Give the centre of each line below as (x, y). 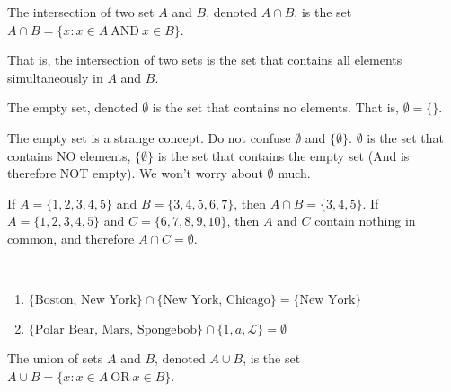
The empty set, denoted (73, 107)
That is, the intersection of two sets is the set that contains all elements (205, 60)
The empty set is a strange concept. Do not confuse (149, 137)
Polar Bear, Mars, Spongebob (116, 330)
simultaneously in (55, 77)
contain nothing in (365, 221)
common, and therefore (71, 238)
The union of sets (55, 358)
